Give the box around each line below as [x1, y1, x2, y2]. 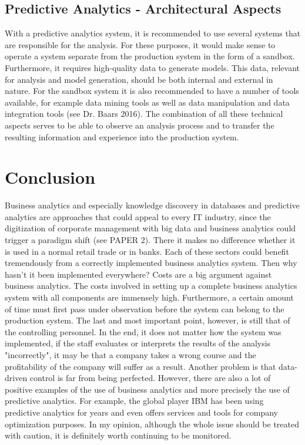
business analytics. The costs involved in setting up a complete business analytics [5, 279, 297, 292]
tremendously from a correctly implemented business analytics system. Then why [5, 257, 297, 269]
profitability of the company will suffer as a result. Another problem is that [5, 360, 276, 372]
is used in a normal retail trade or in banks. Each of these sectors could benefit [5, 245, 289, 257]
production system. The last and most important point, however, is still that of [5, 314, 290, 326]
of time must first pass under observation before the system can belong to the [5, 302, 284, 315]
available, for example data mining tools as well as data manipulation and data [5, 96, 290, 108]
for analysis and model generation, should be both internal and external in [5, 73, 273, 85]
